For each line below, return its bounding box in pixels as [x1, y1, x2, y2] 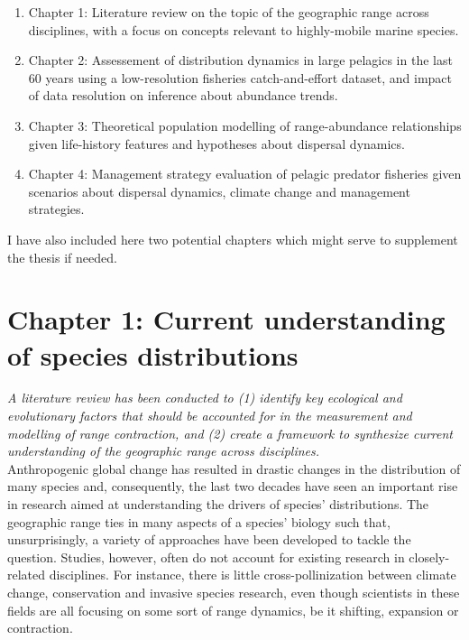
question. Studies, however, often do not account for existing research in [7, 547, 405, 566]
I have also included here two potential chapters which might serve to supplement [7, 229, 458, 248]
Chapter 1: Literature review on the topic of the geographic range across [28, 3, 429, 21]
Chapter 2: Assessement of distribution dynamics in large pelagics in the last [28, 51, 453, 70]
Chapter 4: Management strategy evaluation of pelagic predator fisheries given [28, 164, 462, 183]
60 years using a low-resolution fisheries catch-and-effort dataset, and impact [28, 68, 452, 87]
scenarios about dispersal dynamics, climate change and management [28, 181, 410, 200]
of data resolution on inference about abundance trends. [28, 86, 338, 105]
